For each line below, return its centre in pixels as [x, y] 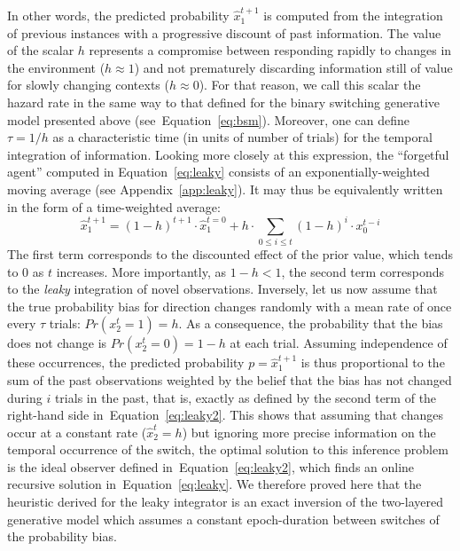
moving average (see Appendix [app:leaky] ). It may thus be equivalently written [225, 189]
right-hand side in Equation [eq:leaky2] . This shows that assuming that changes [225, 415]
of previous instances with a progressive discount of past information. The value [224, 32]
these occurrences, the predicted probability [126, 362]
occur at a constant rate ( [77, 432]
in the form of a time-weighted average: [114, 206]
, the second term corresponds [363, 271]
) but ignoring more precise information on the [309, 432]
